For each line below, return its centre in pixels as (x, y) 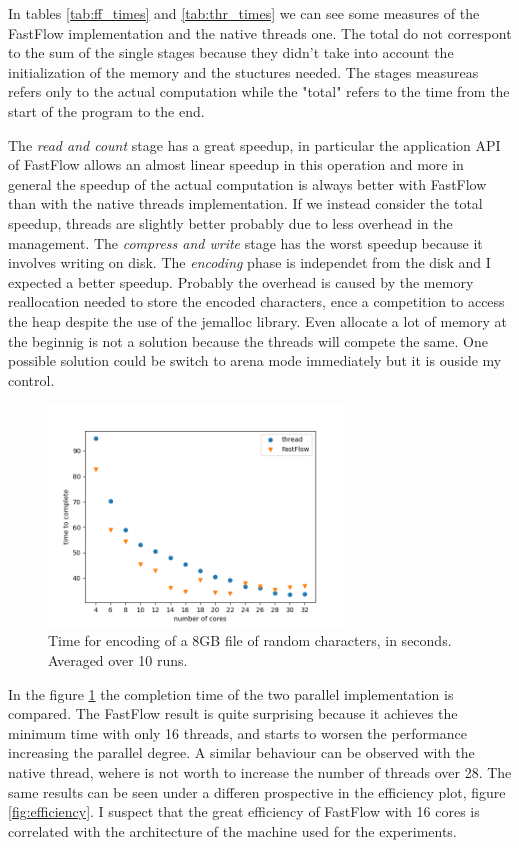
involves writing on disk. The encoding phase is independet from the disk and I (249, 262)
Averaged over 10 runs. (118, 660)
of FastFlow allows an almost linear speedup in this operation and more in (236, 164)
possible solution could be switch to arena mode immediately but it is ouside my (255, 360)
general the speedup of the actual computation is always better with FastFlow (247, 183)
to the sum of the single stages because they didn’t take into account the (231, 52)
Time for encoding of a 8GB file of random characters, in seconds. (250, 640)
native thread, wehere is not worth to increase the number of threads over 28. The (260, 772)
